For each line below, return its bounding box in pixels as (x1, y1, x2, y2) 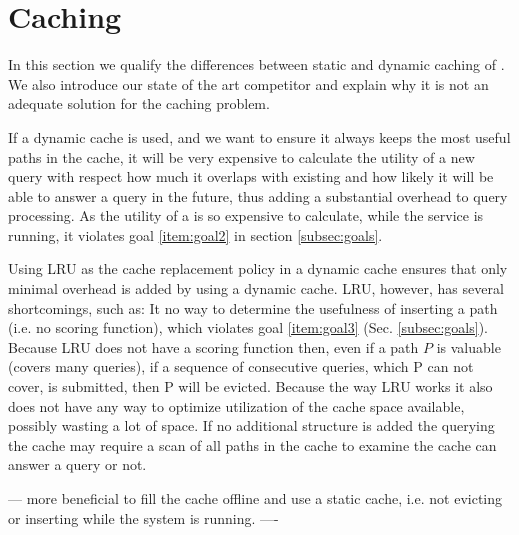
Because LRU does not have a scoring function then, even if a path (8, 336, 419, 357)
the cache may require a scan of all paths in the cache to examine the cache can (8, 434, 497, 455)
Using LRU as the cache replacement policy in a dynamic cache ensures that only (8, 258, 508, 279)
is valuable (436, 336, 501, 357)
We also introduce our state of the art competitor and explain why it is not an (8, 73, 489, 94)
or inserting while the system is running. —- (8, 507, 279, 528)
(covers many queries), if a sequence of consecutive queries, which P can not (8, 356, 474, 377)
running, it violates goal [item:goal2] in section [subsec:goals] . (8, 224, 383, 245)
